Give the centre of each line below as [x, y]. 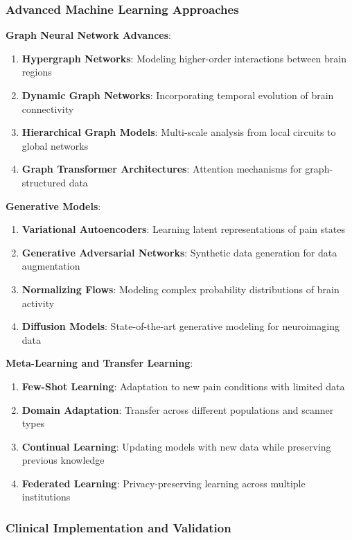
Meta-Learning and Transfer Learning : [99, 363]
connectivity [48, 108]
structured [44, 182]
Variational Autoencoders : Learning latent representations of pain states [183, 229]
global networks [55, 145]
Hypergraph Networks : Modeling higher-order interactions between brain [184, 58]
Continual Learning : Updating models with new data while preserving [176, 446]
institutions [46, 497]
